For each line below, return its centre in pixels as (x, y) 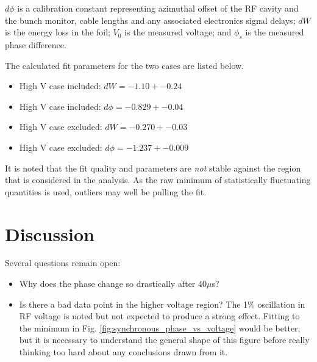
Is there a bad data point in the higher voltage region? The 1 (134, 304)
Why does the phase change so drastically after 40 (113, 284)
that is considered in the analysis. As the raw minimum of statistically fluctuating (158, 180)
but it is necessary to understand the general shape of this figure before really (164, 340)
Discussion (50, 233)
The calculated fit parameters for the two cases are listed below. (125, 65)
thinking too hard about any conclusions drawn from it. (123, 352)
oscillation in (281, 304)
